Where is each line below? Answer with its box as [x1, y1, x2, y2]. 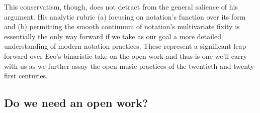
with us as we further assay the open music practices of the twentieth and [4, 60, 231, 71]
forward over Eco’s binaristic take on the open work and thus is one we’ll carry [4, 50, 247, 61]
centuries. [18, 70, 48, 81]
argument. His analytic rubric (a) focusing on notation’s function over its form [4, 11, 246, 22]
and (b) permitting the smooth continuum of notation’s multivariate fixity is [4, 21, 240, 32]
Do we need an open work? [4, 95, 148, 110]
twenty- [233, 60, 256, 71]
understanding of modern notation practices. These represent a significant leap [4, 41, 246, 51]
